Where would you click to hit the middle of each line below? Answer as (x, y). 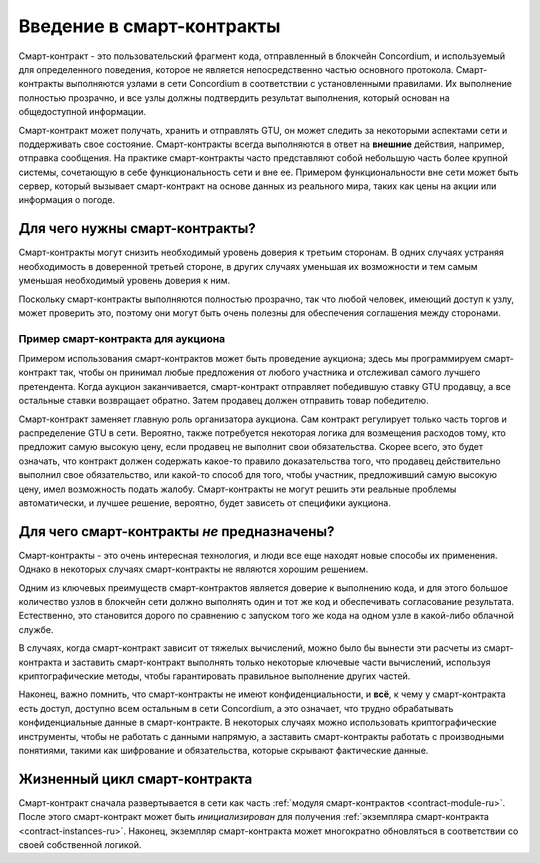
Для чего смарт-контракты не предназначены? (176, 531)
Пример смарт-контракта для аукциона (122, 338)
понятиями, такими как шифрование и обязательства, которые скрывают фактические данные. (223, 750)
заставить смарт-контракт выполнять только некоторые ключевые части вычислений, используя (281, 662)
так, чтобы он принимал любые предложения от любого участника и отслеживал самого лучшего (270, 372)
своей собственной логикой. (80, 845)
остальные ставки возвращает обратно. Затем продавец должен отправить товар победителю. (223, 401)
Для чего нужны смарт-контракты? (137, 228)
